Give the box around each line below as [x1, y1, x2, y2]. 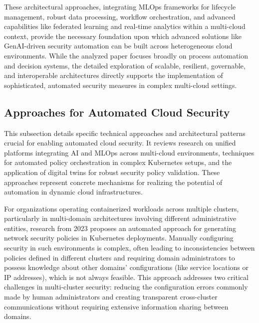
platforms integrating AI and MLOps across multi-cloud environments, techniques [4, 147, 255, 157]
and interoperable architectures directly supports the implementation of [4, 70, 223, 80]
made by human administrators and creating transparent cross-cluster [4, 291, 218, 302]
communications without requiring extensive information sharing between [4, 301, 229, 311]
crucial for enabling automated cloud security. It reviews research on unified [4, 137, 236, 148]
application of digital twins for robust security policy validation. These [4, 166, 220, 177]
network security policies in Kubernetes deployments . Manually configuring [4, 232, 234, 243]
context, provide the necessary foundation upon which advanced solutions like [4, 30, 242, 41]
